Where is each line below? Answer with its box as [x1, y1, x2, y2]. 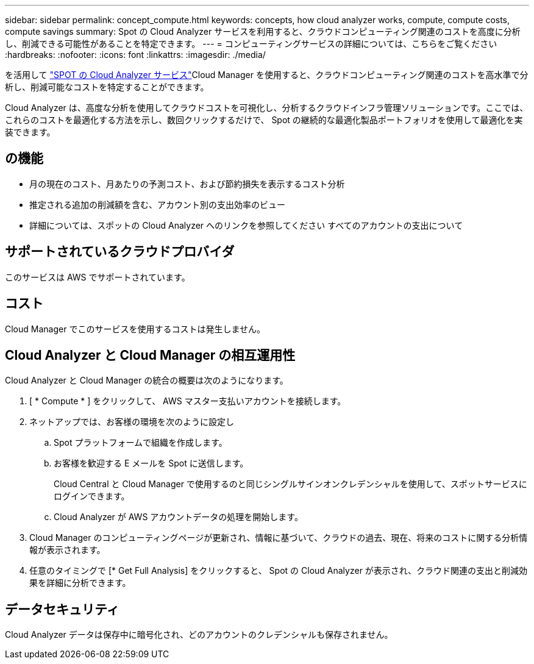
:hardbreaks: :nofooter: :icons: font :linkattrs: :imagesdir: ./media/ [5, 49, 266, 60]
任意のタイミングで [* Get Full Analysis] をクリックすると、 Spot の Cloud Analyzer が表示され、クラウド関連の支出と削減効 [29, 565, 527, 576]
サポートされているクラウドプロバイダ [5, 244, 235, 260]
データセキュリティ [5, 601, 119, 617]
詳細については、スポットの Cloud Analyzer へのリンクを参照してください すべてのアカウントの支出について [29, 220, 463, 230]
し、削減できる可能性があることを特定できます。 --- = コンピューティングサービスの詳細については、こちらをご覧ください [5, 38, 497, 49]
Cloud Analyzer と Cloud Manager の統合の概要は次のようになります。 [5, 375, 288, 386]
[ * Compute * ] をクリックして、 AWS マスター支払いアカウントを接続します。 [29, 396, 346, 407]
